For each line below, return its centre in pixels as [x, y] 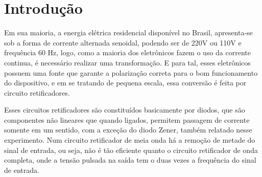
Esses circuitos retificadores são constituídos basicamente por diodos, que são [125, 110]
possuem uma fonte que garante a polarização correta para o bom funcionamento [131, 72]
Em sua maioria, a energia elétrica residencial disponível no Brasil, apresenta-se [128, 32]
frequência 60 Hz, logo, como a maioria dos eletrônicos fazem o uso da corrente [127, 52]
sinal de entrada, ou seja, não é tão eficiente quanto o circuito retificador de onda [131, 150]
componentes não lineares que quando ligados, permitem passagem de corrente [127, 119]
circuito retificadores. [37, 92]
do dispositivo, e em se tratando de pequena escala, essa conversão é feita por [125, 83]
